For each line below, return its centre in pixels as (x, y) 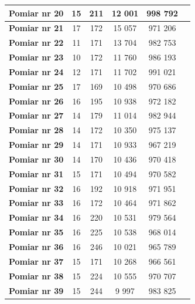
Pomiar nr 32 (36, 188)
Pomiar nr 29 (36, 145)
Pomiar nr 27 (36, 115)
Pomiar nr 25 (36, 86)
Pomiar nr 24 (36, 71)
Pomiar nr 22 (36, 43)
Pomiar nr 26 (36, 101)
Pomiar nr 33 (36, 203)
